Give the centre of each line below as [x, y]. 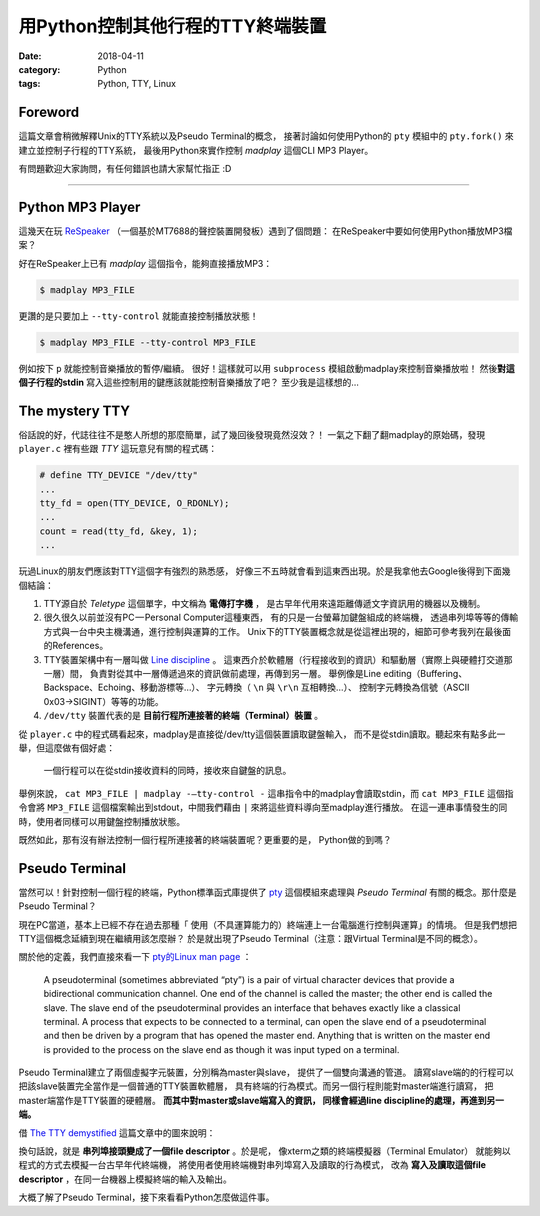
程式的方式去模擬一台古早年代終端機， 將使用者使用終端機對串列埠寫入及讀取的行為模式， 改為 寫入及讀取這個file [252, 1165]
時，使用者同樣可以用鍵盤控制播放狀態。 [101, 821]
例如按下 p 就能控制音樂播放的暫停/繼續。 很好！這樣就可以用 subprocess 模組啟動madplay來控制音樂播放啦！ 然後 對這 [266, 368]
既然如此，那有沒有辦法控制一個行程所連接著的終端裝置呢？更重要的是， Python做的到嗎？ [205, 839]
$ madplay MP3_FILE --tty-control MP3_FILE [148, 342]
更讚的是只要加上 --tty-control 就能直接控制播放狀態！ [138, 316]
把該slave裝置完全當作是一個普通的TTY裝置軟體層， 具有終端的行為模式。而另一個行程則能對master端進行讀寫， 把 [256, 1086]
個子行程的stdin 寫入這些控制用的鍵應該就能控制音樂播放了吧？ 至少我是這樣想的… [189, 382]
